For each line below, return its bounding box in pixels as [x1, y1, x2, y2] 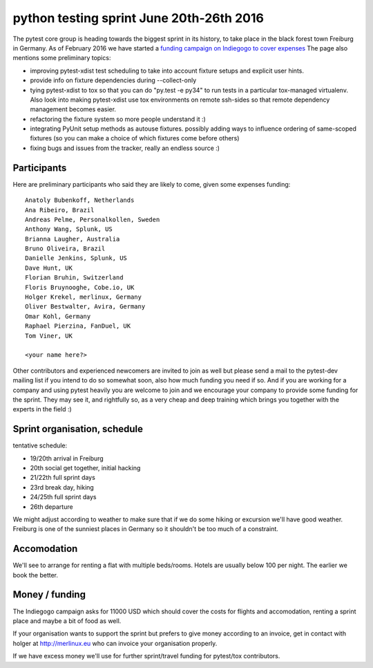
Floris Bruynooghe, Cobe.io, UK [25, 284, 135, 291]
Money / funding [12, 588, 86, 601]
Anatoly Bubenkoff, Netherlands [25, 196, 135, 204]
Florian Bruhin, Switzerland [25, 274, 124, 281]
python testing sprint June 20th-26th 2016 [12, 10, 264, 26]
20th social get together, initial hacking [30, 464, 141, 472]
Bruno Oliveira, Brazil [25, 245, 106, 252]
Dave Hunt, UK [25, 263, 73, 272]
